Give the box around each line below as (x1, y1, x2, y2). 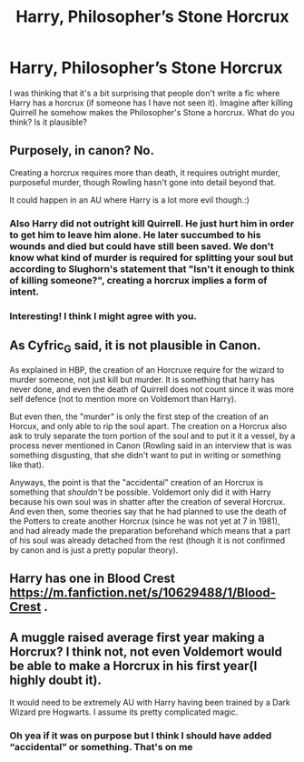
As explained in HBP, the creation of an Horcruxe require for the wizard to (9, 364, 285, 375)
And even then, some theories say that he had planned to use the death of (9, 506, 288, 516)
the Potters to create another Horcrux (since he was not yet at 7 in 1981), (9, 516, 280, 526)
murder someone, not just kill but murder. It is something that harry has (9, 374, 275, 385)
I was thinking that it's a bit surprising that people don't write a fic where (9, 87, 280, 98)
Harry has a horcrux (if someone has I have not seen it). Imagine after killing (9, 97, 293, 108)
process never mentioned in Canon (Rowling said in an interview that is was (9, 439, 292, 451)
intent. (9, 285, 39, 297)
